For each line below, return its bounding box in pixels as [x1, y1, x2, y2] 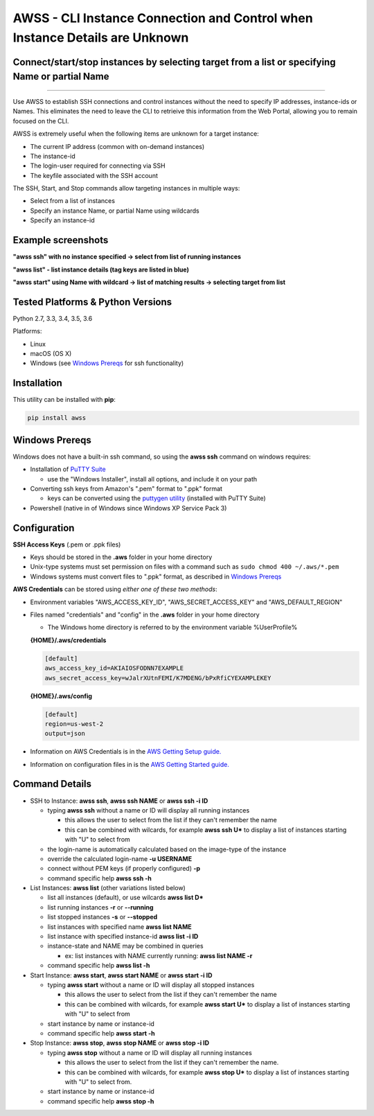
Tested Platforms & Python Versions [12, 296, 172, 308]
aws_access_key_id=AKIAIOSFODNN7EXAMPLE [44, 664, 184, 672]
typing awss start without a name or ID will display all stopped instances [47, 981, 255, 989]
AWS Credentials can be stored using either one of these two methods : [12, 585, 217, 594]
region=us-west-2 [44, 720, 104, 727]
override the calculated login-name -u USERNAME [47, 854, 193, 862]
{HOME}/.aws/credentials [30, 636, 107, 644]
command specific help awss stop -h [47, 1097, 154, 1105]
